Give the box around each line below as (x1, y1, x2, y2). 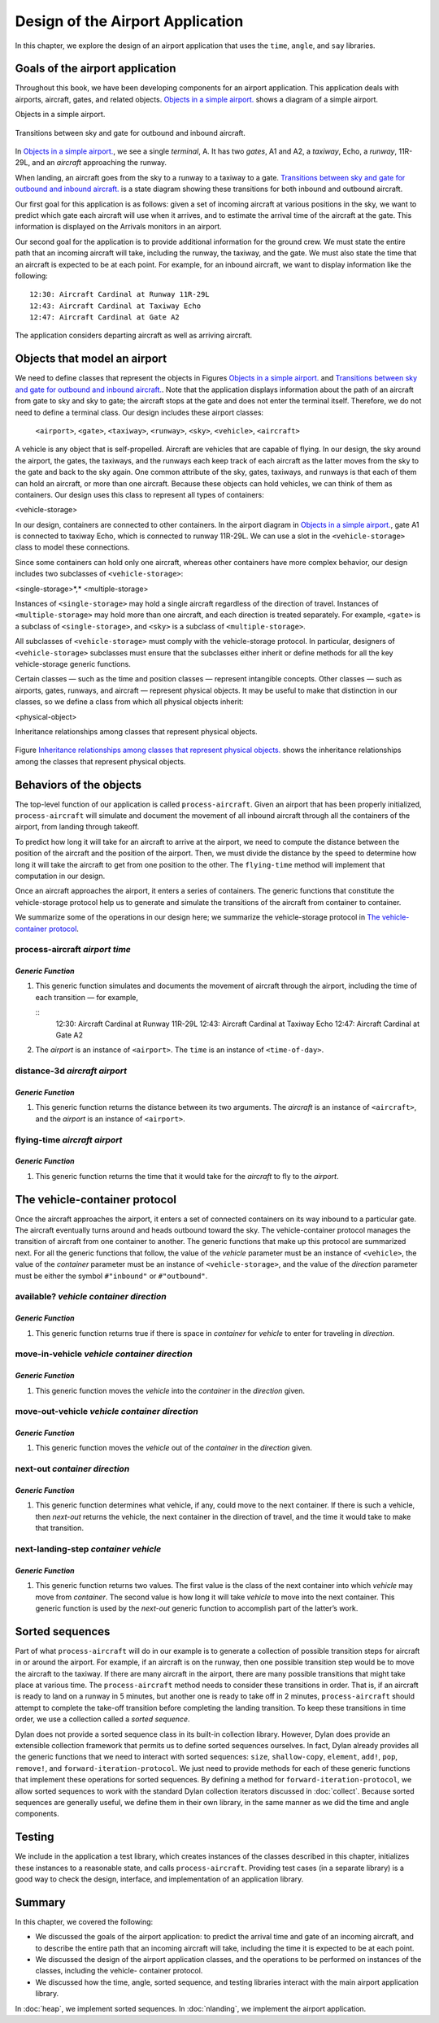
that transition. (35, 1523, 85, 1533)
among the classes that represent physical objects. (15, 756, 186, 766)
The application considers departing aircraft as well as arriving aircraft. (15, 330, 253, 341)
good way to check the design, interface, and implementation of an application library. (15, 1874, 304, 1884)
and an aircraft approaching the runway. (32, 158, 167, 167)
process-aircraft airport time (15, 944, 132, 955)
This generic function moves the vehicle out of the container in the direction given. (35, 1443, 313, 1453)
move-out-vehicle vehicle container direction (15, 1406, 198, 1417)
